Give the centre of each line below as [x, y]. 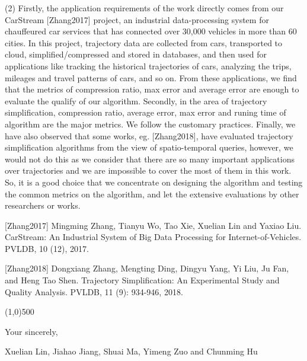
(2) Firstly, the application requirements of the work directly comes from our [144, 8]
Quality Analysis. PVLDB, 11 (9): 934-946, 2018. [94, 291]
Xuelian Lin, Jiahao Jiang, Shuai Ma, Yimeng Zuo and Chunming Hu [131, 351]
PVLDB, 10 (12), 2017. [47, 248]
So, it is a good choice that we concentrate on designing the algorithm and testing [154, 182]
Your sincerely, [31, 331]
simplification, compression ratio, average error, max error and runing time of [145, 112]
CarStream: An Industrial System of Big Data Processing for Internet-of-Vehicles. [153, 237]
